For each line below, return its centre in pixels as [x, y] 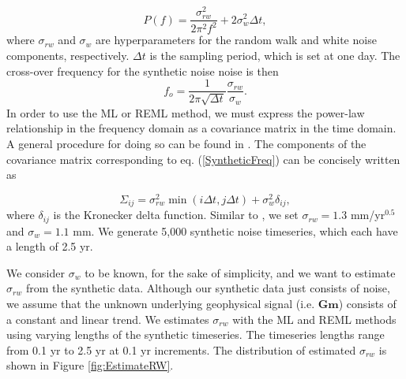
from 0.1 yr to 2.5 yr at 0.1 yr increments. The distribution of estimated [181, 349]
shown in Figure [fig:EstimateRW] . [90, 365]
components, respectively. [68, 56]
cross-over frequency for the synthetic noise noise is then [143, 71]
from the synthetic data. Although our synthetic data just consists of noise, [208, 288]
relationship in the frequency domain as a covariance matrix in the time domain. [201, 128]
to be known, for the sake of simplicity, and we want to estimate [240, 272]
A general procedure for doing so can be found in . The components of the [186, 143]
